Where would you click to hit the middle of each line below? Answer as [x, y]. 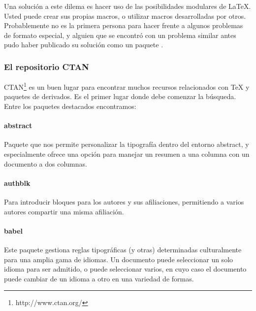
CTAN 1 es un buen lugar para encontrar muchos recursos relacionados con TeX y [127, 86]
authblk [17, 183]
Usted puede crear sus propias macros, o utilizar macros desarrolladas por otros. [125, 16]
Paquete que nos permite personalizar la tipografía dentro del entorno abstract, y [127, 144]
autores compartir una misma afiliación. [64, 211]
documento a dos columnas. [46, 163]
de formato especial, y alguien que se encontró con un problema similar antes [120, 35]
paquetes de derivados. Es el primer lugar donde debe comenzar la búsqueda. [120, 96]
